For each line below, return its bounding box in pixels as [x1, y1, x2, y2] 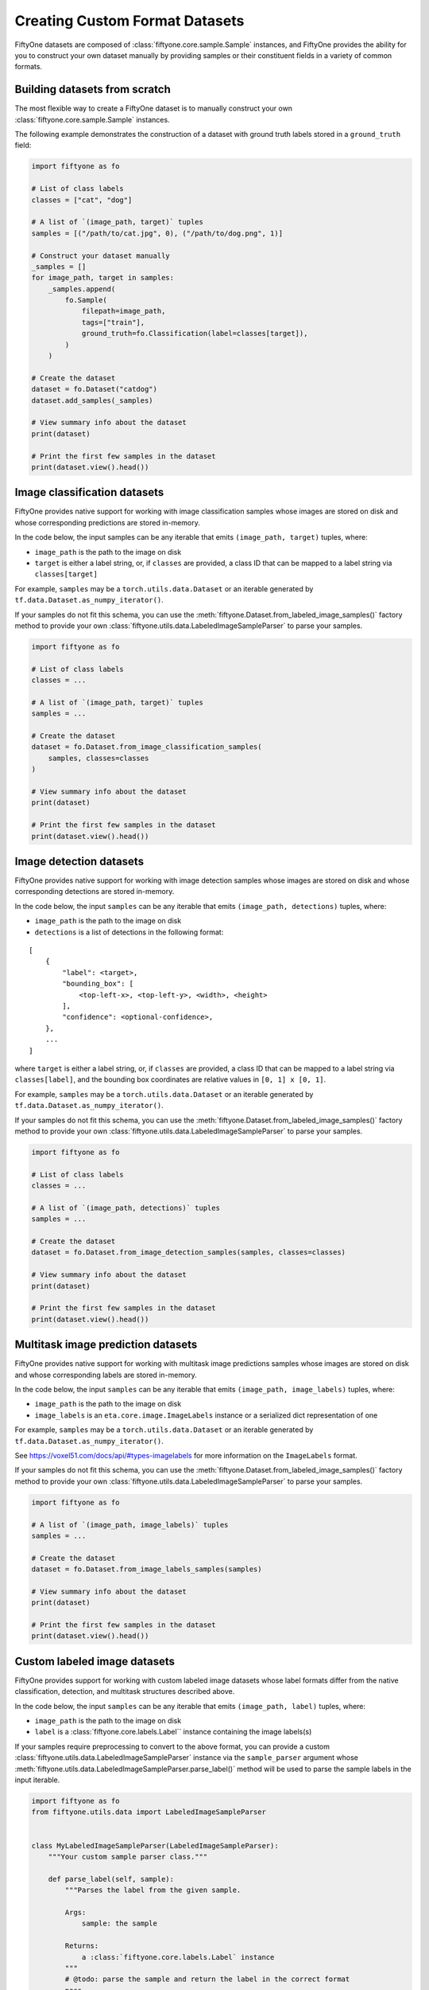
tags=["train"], [81, 318, 145, 326]
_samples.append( [48, 284, 116, 294]
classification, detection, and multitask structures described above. [14, 1687, 235, 1696]
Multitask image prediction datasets [14, 1338, 198, 1352]
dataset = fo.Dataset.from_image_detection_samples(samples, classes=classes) [31, 1248, 346, 1257]
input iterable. [14, 1775, 60, 1785]
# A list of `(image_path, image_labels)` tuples [31, 1520, 229, 1529]
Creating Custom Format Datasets [14, 12, 245, 29]
